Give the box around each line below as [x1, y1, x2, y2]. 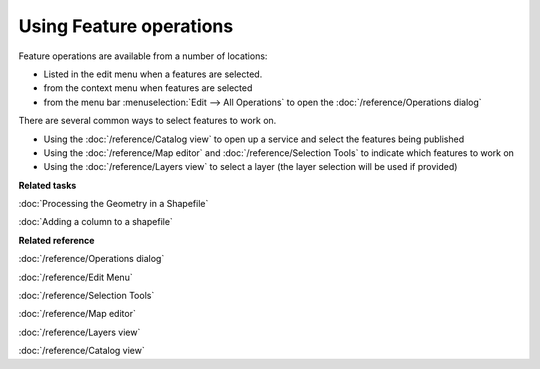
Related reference [18, 234, 95, 246]
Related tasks [18, 179, 77, 191]
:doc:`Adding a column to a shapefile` [18, 216, 174, 228]
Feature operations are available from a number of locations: [18, 50, 268, 62]
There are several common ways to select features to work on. [18, 115, 277, 127]
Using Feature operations [18, 15, 234, 37]
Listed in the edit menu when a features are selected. [43, 68, 263, 80]
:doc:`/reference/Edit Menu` [18, 271, 134, 283]
